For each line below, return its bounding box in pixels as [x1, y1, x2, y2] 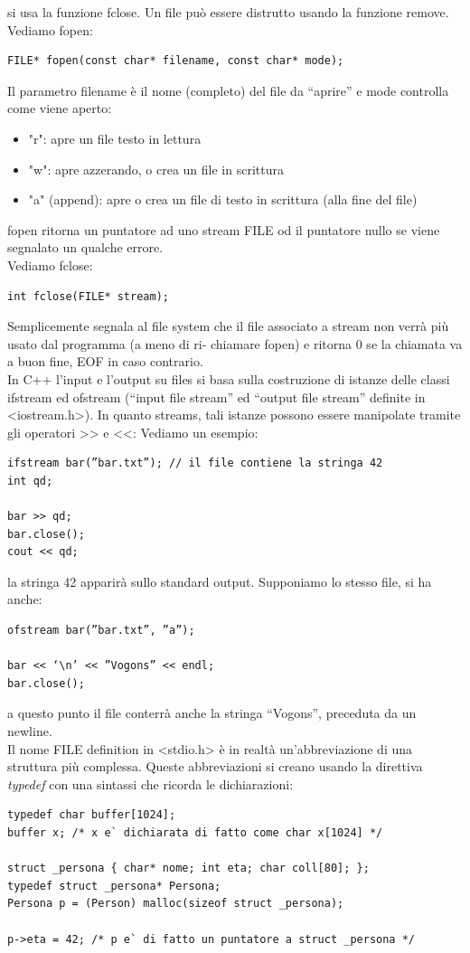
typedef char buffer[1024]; [7, 808, 176, 822]
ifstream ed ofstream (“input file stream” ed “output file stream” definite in [7, 387, 426, 406]
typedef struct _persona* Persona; [7, 879, 221, 892]
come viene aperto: [7, 99, 112, 118]
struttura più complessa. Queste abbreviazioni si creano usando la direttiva [7, 757, 423, 776]
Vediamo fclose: [7, 255, 93, 274]
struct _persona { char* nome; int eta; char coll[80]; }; [7, 862, 370, 875]
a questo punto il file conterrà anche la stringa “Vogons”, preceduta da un [7, 703, 417, 722]
